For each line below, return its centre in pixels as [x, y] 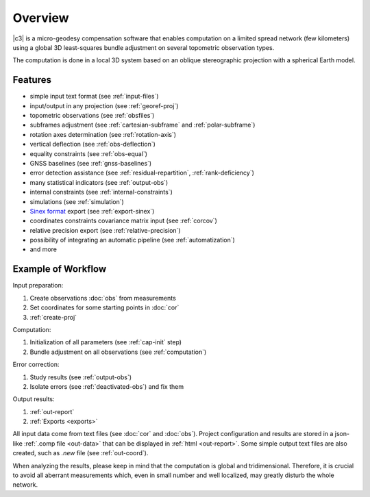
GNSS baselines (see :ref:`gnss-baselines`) [91, 163]
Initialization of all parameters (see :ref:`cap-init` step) [106, 342]
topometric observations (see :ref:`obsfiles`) [92, 116]
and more [44, 249]
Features [32, 80]
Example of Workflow [60, 269]
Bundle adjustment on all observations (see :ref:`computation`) [118, 352]
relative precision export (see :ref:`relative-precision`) [105, 230]
